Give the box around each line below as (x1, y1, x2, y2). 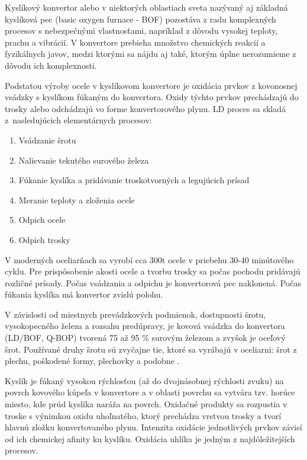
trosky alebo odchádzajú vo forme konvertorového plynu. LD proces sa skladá (5, 102, 286, 114)
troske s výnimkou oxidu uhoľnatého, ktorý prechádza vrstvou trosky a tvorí (5, 409, 282, 421)
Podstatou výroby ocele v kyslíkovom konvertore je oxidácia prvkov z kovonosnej (5, 79, 298, 91)
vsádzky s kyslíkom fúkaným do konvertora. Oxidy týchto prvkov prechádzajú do (5, 91, 299, 103)
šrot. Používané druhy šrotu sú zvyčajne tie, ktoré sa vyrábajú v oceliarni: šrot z (5, 343, 297, 355)
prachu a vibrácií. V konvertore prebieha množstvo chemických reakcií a (5, 36, 266, 48)
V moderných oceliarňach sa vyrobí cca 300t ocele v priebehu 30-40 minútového (5, 253, 294, 266)
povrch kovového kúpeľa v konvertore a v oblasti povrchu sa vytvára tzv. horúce (5, 386, 295, 398)
